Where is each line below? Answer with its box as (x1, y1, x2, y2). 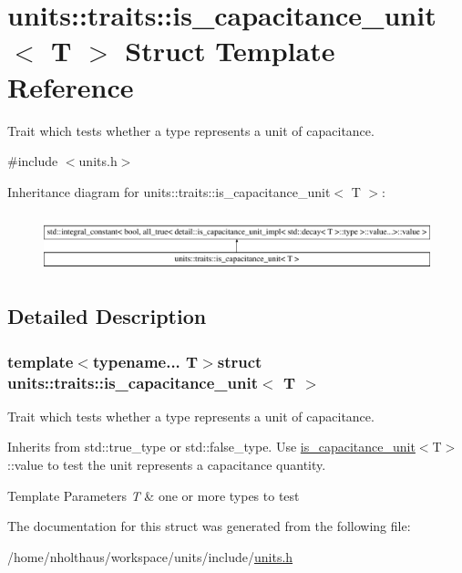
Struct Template (125, 32, 335, 69)
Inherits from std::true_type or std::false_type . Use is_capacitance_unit (7, 437, 416, 456)
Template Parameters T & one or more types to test (7, 485, 300, 505)
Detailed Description (7, 302, 207, 330)
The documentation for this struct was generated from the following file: (7, 516, 411, 536)
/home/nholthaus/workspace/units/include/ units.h (7, 547, 293, 566)
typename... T (92, 349, 199, 372)
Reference (7, 68, 134, 105)
